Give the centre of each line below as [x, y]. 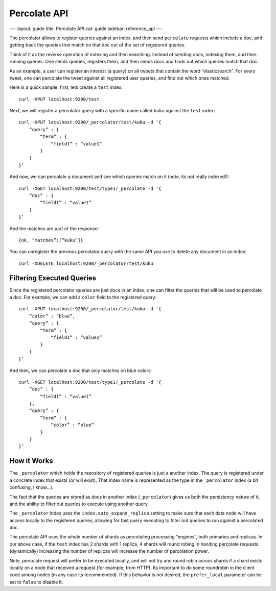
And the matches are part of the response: [54, 228]
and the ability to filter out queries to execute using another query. [79, 504]
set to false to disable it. [36, 582]
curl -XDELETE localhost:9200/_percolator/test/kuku [86, 263]
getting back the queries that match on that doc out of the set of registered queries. [98, 45]
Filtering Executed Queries [53, 278]
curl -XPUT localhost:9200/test [59, 99]
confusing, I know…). [31, 487]
